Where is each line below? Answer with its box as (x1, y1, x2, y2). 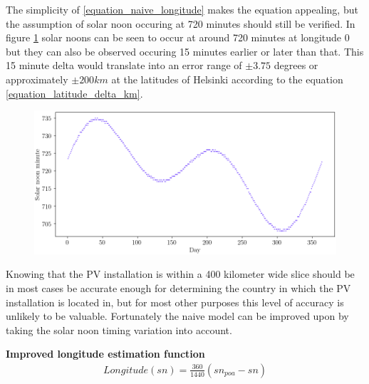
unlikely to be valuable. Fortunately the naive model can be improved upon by (6, 308, 349, 323)
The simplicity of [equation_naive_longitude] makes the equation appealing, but (6, 2, 358, 16)
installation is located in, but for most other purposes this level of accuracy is (6, 294, 344, 309)
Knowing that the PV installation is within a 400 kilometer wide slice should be (6, 266, 355, 281)
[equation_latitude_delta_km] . (6, 85, 143, 100)
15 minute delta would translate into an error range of (6, 58, 242, 73)
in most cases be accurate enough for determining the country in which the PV (6, 280, 351, 295)
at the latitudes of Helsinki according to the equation (111, 71, 343, 86)
